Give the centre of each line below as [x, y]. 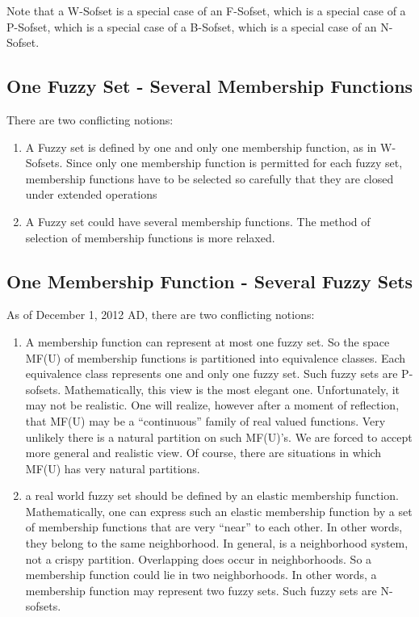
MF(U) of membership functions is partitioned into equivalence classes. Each [216, 357]
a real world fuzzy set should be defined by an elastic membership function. [212, 495]
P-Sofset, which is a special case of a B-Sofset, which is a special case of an [192, 26]
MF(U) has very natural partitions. [113, 468]
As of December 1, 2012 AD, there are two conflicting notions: [161, 315]
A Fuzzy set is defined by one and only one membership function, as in [201, 147]
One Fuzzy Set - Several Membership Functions [210, 86]
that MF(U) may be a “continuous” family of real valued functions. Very [205, 420]
